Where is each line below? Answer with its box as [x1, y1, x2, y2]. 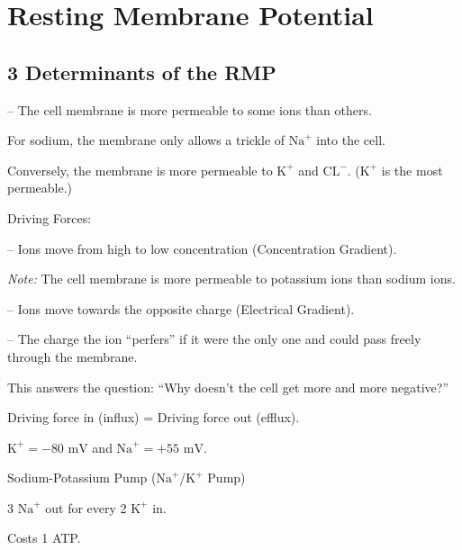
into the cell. [316, 131, 385, 149]
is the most [381, 160, 443, 179]
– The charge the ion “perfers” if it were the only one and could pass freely [7, 329, 421, 348]
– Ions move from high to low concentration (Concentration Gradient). [7, 239, 397, 257]
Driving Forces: [7, 208, 92, 227]
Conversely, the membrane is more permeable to [7, 160, 273, 179]
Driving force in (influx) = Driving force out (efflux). [7, 408, 300, 427]
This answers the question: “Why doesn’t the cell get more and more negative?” [7, 377, 449, 396]
